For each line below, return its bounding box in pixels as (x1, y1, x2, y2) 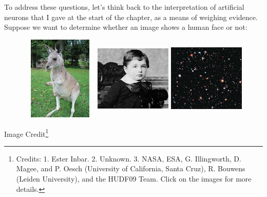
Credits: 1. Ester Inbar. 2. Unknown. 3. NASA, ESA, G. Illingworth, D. (16, 153, 241, 164)
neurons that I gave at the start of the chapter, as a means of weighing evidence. (4, 11, 258, 22)
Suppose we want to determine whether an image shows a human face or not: (4, 22, 247, 32)
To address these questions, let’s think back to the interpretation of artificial (4, 2, 244, 12)
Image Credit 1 (4, 127, 49, 139)
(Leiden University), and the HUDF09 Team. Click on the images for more (16, 173, 252, 184)
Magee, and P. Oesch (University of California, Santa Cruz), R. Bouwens (16, 163, 245, 174)
